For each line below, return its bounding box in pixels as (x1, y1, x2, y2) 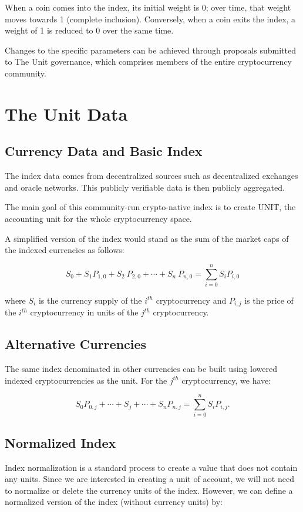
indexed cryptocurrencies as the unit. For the (5, 374, 167, 386)
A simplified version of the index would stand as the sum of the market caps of (5, 232, 289, 244)
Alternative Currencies (5, 335, 147, 353)
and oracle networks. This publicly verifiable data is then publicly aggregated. (5, 181, 285, 193)
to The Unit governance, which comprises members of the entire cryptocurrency (5, 55, 292, 68)
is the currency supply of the (38, 294, 142, 306)
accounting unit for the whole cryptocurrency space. (5, 212, 192, 224)
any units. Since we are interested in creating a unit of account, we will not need (5, 473, 294, 485)
